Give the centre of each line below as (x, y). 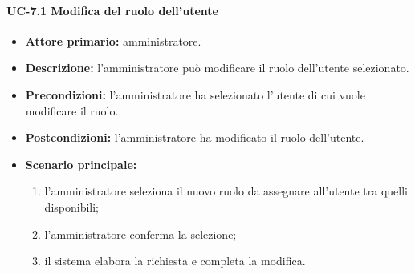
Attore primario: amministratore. (113, 40)
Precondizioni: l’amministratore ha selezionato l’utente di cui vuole (195, 94)
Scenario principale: (81, 164)
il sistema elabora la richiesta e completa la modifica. (175, 261)
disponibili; (71, 206)
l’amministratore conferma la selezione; (140, 234)
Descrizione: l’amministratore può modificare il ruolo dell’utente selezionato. (217, 68)
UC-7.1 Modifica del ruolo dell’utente (112, 10)
